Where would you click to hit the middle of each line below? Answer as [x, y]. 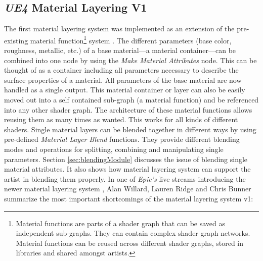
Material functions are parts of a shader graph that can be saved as [120, 223]
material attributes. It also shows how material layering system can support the [127, 169]
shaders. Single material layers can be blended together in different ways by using [130, 129]
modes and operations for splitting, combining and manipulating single [114, 149]
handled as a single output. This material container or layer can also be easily [125, 90]
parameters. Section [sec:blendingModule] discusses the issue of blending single [126, 159]
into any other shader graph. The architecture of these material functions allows [128, 109]
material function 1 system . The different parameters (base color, [131, 39]
